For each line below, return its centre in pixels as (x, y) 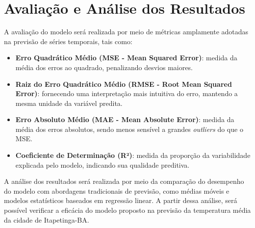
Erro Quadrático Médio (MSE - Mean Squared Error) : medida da (126, 58)
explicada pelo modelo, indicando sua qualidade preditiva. (102, 165)
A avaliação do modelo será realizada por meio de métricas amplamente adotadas (126, 32)
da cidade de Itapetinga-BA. (47, 219)
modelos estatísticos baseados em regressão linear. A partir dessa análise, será (121, 200)
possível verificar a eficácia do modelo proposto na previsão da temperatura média (127, 210)
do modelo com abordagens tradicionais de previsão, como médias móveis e (117, 190)
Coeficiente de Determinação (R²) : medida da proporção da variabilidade (133, 155)
